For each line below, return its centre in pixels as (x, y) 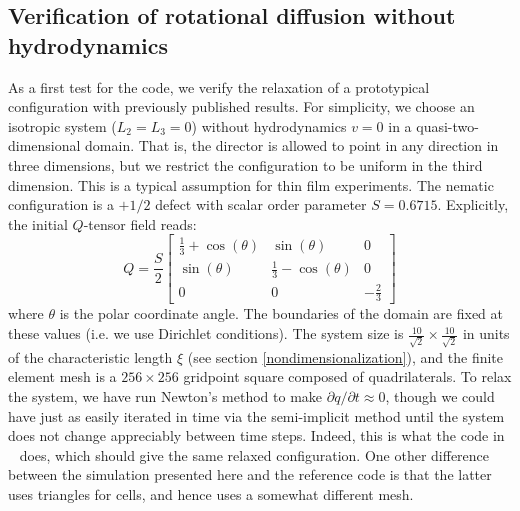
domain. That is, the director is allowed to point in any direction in (292, 145)
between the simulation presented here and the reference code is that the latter (250, 474)
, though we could (440, 395)
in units (486, 333)
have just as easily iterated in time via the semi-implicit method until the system (256, 415)
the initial (38, 223)
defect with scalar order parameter (261, 204)
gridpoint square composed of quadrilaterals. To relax (347, 376)
